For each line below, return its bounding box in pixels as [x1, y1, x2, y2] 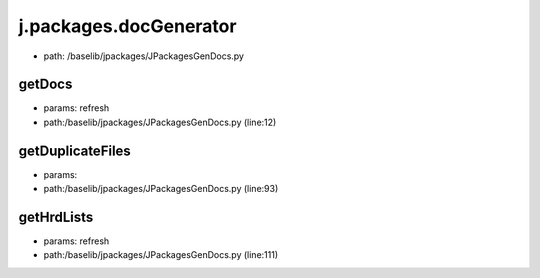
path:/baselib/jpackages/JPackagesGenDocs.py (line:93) [43, 183, 279, 195]
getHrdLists [18, 208, 94, 225]
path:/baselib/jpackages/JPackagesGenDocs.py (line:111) [43, 249, 279, 261]
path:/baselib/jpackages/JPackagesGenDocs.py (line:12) [43, 116, 277, 128]
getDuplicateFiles [18, 142, 132, 159]
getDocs [18, 76, 73, 93]
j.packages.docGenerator [18, 15, 237, 37]
